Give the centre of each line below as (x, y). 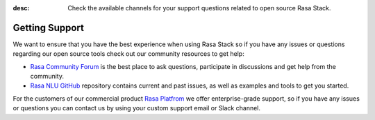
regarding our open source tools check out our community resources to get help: (128, 54)
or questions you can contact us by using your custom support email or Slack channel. (136, 108)
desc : (21, 8)
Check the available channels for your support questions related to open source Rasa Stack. (199, 8)
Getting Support (49, 28)
